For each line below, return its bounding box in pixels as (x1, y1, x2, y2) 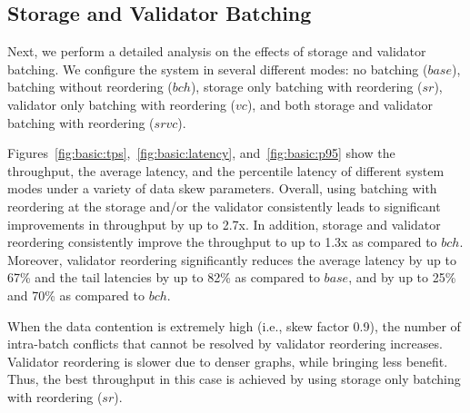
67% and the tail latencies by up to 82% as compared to (7, 268, 320, 287)
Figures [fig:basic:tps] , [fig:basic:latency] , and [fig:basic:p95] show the (7, 143, 395, 162)
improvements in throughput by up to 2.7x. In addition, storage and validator (7, 214, 441, 233)
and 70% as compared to (7, 285, 145, 304)
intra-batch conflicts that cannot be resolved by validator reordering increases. (7, 334, 443, 353)
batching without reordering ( (7, 77, 173, 96)
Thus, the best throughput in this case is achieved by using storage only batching (7, 369, 461, 388)
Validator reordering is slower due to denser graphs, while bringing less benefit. (7, 351, 448, 370)
